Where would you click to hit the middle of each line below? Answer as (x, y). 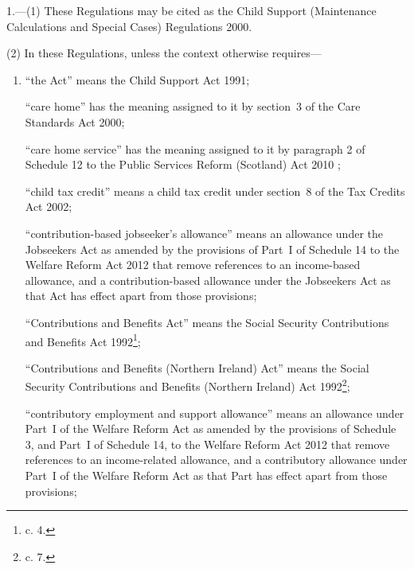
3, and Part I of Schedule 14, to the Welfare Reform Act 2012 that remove (207, 444)
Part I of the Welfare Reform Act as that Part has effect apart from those (206, 475)
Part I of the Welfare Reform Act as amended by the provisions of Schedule (211, 429)
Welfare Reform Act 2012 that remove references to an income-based (193, 265)
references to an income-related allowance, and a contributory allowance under (216, 460)
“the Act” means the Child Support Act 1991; (137, 79)
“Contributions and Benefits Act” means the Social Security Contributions (207, 322)
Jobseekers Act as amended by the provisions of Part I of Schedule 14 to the (212, 249)
